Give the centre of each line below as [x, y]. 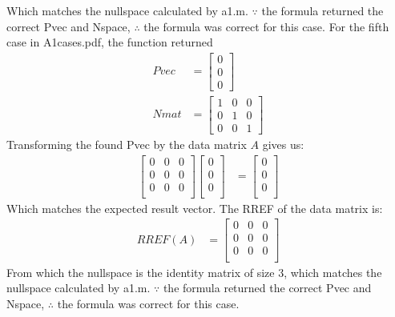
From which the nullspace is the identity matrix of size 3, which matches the [194, 272]
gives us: [283, 144]
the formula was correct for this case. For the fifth [266, 26]
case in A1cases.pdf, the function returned [110, 42]
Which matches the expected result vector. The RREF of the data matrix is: [195, 208]
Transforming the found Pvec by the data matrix [127, 144]
